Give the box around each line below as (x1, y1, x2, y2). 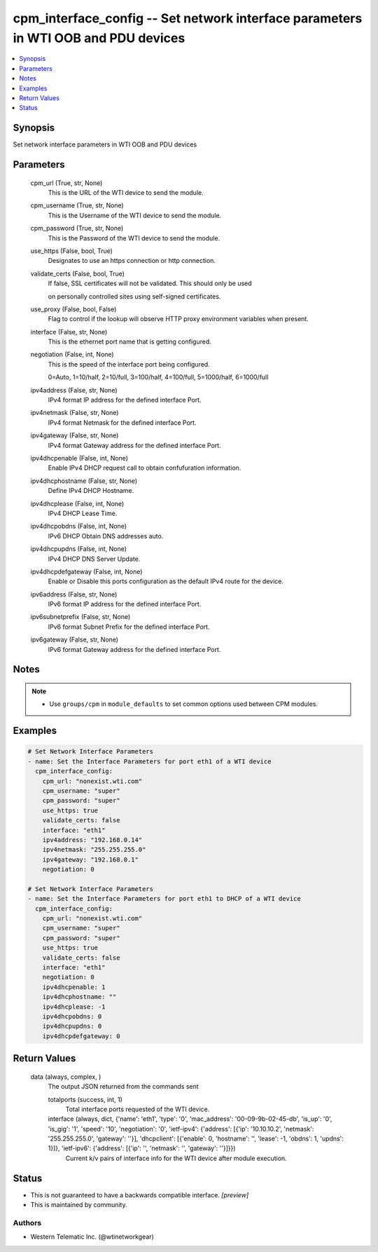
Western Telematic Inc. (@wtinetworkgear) (30, 1232, 154, 1241)
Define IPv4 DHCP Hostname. (48, 486, 134, 495)
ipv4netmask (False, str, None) (30, 409, 119, 417)
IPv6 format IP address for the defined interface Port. (48, 600, 202, 608)
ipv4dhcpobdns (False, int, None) (30, 522, 127, 531)
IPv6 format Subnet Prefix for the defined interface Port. (48, 622, 210, 631)
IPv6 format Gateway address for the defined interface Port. (48, 645, 221, 653)
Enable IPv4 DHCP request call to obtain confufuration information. (48, 463, 241, 472)
